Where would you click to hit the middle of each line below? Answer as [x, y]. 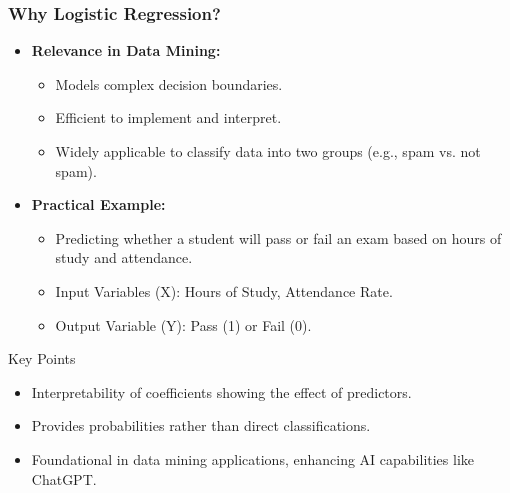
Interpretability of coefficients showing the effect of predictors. [221, 391]
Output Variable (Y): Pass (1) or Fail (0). [183, 324]
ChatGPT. [64, 478]
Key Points [42, 358]
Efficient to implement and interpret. [168, 117]
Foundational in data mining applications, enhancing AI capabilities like [252, 458]
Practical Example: [98, 204]
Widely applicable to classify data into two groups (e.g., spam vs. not [268, 151]
